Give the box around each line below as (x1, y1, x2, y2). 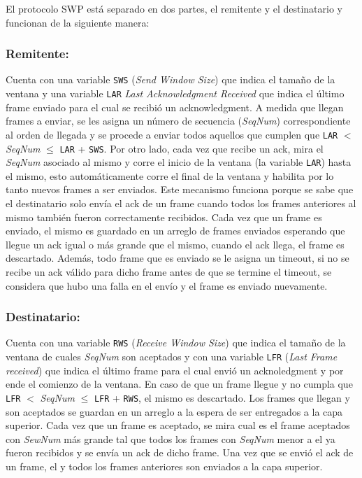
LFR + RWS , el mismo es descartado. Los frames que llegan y (94, 390, 350, 405)
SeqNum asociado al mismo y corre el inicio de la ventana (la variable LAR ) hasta (6, 155, 352, 169)
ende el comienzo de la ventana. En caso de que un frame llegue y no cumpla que (6, 377, 353, 391)
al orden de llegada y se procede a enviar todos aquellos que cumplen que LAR (6, 127, 338, 141)
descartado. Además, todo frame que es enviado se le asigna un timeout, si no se (6, 251, 349, 265)
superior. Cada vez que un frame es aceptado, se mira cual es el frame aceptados (6, 418, 350, 433)
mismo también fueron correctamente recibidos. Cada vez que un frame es (6, 209, 322, 224)
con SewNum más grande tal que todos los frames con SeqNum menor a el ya (6, 431, 335, 446)
